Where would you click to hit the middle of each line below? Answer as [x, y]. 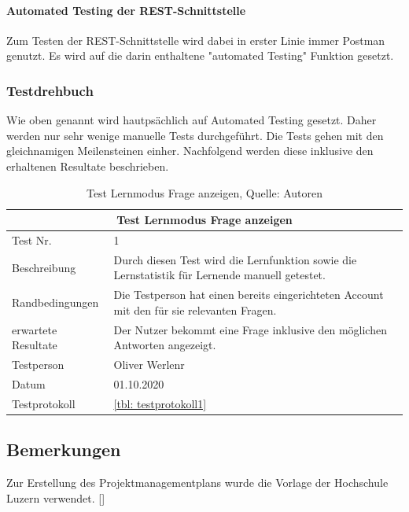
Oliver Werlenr [149, 365]
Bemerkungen [64, 449]
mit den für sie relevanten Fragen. [195, 309]
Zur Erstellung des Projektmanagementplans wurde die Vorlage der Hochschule [197, 483]
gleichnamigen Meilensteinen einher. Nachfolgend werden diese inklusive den [190, 151]
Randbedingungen [55, 302]
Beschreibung [44, 267]
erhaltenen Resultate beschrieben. [88, 166]
